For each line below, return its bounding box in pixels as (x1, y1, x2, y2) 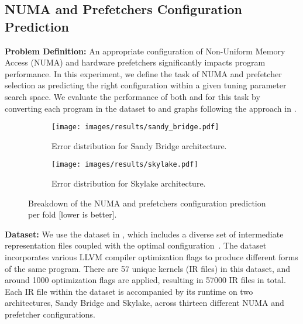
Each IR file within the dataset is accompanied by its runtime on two (5, 285, 253, 297)
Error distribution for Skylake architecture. (51, 177, 206, 189)
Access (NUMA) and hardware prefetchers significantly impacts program (5, 56, 266, 68)
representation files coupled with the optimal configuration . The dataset (5, 239, 267, 251)
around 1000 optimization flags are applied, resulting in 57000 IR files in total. (5, 274, 286, 286)
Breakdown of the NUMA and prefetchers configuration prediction (28, 197, 266, 209)
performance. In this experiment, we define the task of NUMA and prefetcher (5, 67, 282, 80)
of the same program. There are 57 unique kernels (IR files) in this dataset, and (5, 262, 291, 274)
